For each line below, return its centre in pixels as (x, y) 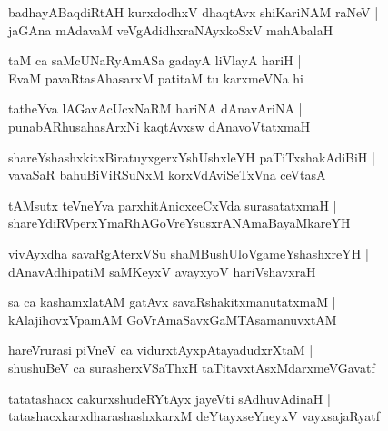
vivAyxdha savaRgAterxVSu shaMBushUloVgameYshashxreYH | (189, 253)
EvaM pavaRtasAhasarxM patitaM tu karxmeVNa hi (156, 78)
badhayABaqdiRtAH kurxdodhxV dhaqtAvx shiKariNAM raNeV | (194, 12)
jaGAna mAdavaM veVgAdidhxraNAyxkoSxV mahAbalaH (171, 29)
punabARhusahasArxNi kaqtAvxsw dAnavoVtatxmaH (159, 126)
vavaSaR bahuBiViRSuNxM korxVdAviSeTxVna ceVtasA (167, 175)
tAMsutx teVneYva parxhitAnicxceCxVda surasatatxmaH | (173, 205)
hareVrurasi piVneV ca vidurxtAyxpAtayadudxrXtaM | (161, 350)
